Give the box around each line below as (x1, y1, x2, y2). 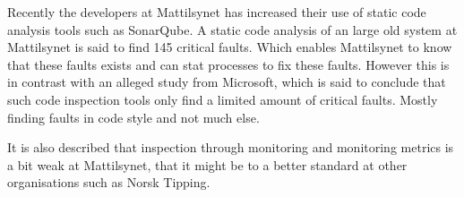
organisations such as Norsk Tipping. (7, 173, 211, 192)
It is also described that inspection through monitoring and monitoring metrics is (7, 138, 454, 157)
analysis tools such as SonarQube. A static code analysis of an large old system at (7, 20, 458, 39)
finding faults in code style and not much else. (7, 107, 260, 126)
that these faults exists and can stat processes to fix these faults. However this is (7, 55, 450, 73)
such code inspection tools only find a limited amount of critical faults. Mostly (7, 90, 438, 108)
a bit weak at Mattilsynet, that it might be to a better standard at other (7, 155, 408, 174)
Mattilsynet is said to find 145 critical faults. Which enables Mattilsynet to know (7, 38, 452, 56)
